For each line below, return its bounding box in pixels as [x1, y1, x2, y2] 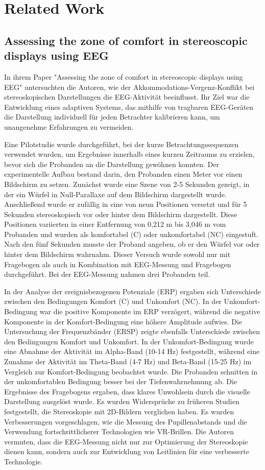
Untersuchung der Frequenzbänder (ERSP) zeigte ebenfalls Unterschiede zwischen [4, 326, 260, 337]
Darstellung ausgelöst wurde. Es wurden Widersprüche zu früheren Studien [4, 396, 239, 407]
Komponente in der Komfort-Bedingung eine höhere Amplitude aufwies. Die [4, 316, 243, 326]
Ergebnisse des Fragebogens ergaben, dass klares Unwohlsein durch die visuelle [4, 386, 250, 396]
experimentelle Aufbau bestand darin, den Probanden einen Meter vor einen [4, 169, 243, 179]
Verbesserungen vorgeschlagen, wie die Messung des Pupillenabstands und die [4, 416, 247, 427]
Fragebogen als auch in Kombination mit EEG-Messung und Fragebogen [4, 258, 231, 269]
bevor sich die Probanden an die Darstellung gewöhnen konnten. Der [4, 158, 219, 169]
